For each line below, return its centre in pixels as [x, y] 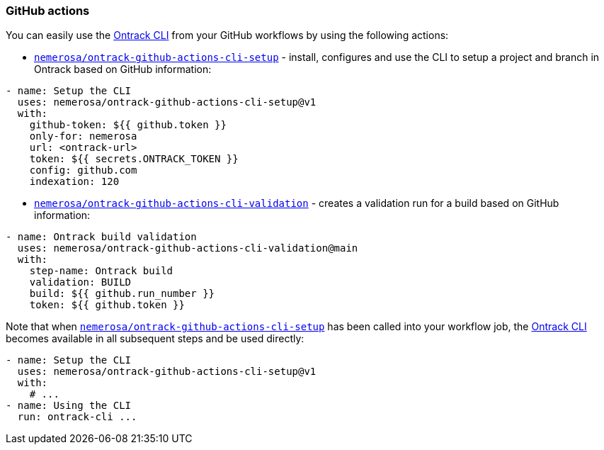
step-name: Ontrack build [101, 271]
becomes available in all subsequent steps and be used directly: [155, 339]
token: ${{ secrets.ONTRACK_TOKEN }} [134, 159]
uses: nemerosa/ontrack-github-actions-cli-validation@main [188, 248]
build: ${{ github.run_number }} [122, 294]
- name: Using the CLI [69, 406]
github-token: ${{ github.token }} [128, 125]
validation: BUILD [80, 282]
